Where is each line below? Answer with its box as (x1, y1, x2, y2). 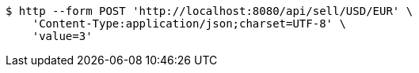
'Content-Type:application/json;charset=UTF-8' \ (32, 17, 346, 30)
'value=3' (32, 30, 93, 42)
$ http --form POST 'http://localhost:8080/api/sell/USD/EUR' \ (6, 5, 413, 17)
